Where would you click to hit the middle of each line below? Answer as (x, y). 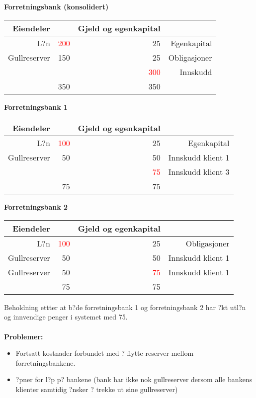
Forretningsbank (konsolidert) (56, 6)
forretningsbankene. (45, 362)
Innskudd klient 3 (199, 172)
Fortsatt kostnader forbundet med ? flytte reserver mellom (105, 353)
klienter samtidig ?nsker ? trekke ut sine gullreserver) (97, 389)
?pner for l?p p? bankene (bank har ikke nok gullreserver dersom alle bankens (134, 379)
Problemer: (24, 336)
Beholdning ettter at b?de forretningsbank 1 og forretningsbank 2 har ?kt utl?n (125, 307)
